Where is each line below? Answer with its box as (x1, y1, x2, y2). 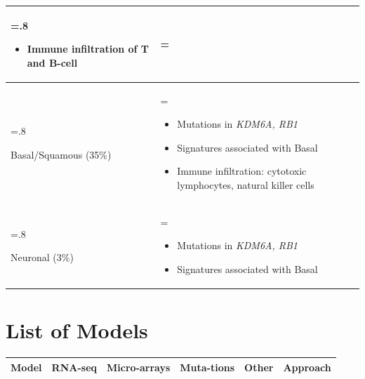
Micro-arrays (107, 359, 171, 374)
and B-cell (27, 55, 78, 69)
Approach (283, 359, 331, 374)
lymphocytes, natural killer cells (177, 177, 314, 192)
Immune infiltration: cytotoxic (177, 164, 307, 178)
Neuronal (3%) (11, 250, 74, 265)
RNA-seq (51, 359, 98, 374)
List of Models (6, 316, 148, 345)
